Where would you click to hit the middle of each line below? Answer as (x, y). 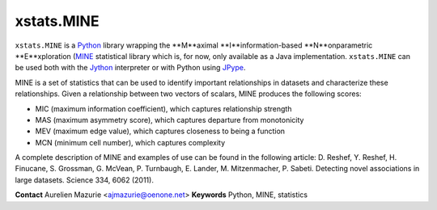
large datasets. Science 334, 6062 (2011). (84, 180)
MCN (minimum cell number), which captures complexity (130, 142)
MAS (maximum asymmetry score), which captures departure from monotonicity (170, 120)
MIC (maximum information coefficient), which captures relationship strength (163, 108)
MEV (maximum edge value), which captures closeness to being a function (160, 131)
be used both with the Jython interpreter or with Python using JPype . (130, 68)
